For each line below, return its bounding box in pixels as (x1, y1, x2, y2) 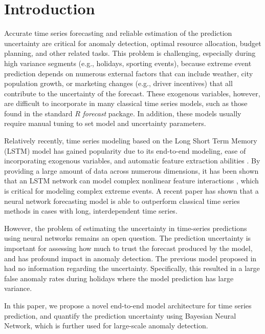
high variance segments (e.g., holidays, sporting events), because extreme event (4, 57, 252, 68)
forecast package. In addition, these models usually (82, 108, 241, 118)
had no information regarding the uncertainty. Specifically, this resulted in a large (4, 263, 260, 274)
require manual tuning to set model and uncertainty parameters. (4, 118, 206, 129)
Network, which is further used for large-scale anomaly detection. (4, 320, 208, 331)
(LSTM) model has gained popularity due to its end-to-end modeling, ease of (4, 145, 246, 156)
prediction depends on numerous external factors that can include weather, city (4, 68, 253, 78)
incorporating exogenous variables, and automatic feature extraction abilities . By (4, 155, 260, 166)
